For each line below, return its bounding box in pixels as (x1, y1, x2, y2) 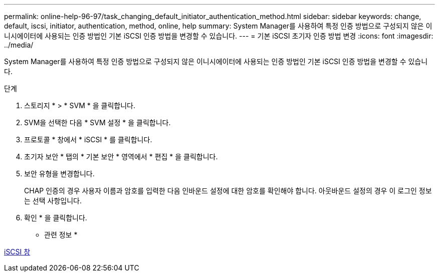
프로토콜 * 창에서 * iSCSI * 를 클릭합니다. (24, 135, 152, 144)
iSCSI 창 (4, 247, 31, 256)
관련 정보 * (44, 230, 78, 239)
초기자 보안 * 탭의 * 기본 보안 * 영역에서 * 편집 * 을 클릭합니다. (24, 152, 218, 161)
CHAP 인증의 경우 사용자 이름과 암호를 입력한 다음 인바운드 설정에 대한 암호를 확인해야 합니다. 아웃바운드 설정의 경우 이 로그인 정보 (24, 186, 432, 195)
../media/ (4, 41, 34, 49)
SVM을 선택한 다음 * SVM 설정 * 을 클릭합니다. (24, 118, 171, 127)
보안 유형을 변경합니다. (24, 169, 95, 178)
